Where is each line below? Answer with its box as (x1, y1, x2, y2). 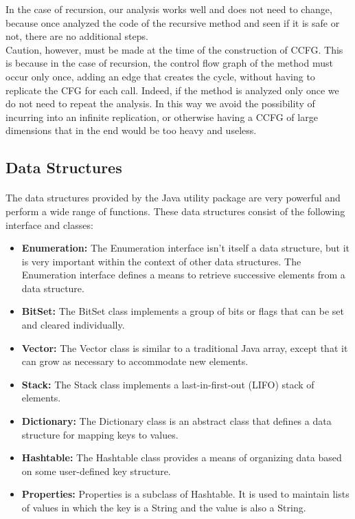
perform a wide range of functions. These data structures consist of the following (5, 203, 345, 218)
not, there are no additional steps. (5, 29, 148, 43)
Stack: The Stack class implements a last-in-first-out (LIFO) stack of (21, 377, 314, 391)
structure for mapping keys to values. (21, 427, 179, 441)
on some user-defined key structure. (21, 463, 171, 478)
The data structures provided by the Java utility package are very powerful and (5, 190, 341, 205)
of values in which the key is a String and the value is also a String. (21, 500, 306, 514)
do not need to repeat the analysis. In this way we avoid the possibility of (5, 96, 315, 111)
